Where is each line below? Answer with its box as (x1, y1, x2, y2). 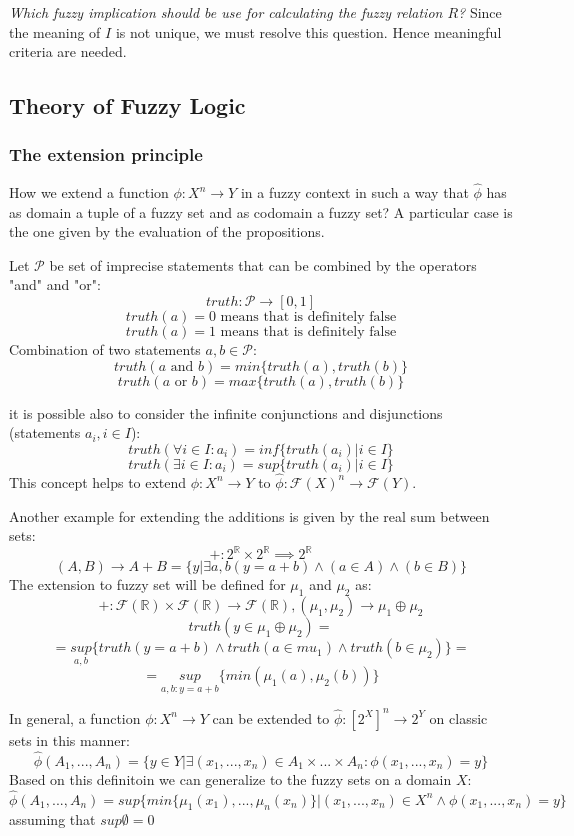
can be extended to (212, 707, 330, 728)
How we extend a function (9, 182, 169, 202)
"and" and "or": (9, 274, 101, 295)
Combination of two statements (9, 338, 201, 359)
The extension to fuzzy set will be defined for (9, 574, 286, 595)
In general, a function (9, 707, 141, 728)
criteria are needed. (9, 41, 127, 62)
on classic (429, 707, 488, 728)
